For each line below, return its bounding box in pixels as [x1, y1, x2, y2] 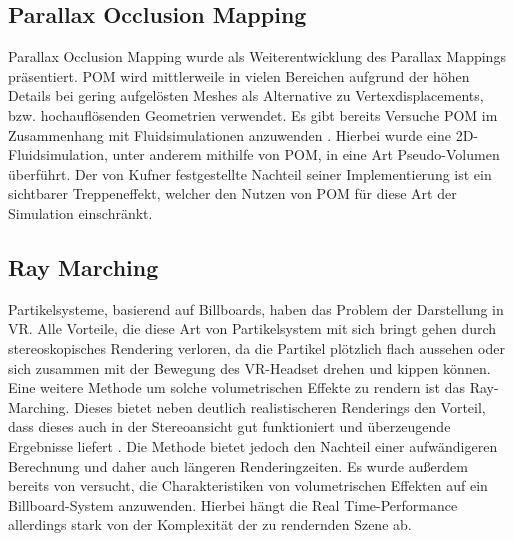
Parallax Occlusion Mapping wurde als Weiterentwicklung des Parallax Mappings [8, 46, 506, 67]
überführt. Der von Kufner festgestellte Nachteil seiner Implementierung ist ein [8, 163, 492, 184]
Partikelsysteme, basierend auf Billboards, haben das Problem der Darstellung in [8, 298, 504, 319]
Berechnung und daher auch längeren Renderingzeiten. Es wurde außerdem [8, 455, 468, 476]
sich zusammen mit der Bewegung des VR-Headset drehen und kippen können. [8, 357, 491, 378]
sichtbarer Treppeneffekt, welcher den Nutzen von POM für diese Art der [8, 183, 457, 204]
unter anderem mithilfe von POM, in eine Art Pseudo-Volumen [112, 144, 500, 165]
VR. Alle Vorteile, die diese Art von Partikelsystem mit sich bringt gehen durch [8, 318, 497, 339]
